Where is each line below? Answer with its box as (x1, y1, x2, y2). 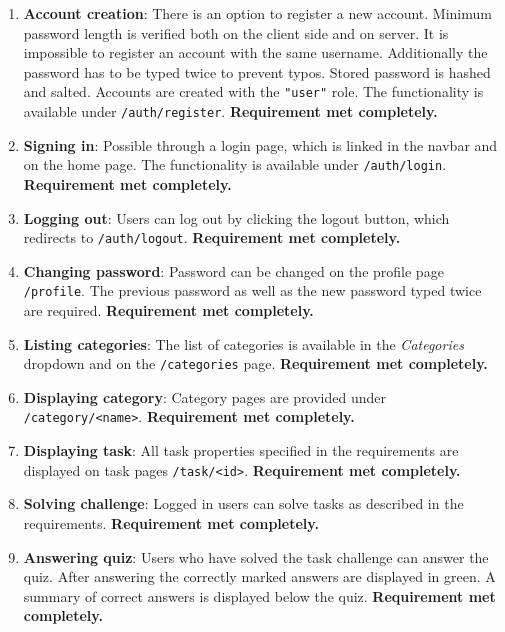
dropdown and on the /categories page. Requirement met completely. (23, 353, 488, 374)
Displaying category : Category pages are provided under (23, 386, 387, 407)
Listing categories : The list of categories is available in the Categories (23, 333, 464, 354)
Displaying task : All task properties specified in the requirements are (23, 440, 459, 461)
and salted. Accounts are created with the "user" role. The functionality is (23, 81, 484, 102)
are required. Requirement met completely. (23, 300, 314, 321)
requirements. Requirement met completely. (23, 512, 319, 533)
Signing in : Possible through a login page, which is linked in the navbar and (23, 134, 498, 155)
